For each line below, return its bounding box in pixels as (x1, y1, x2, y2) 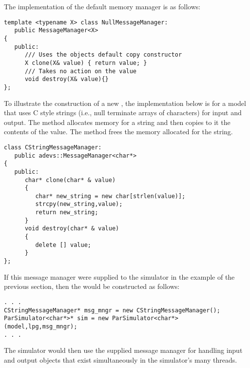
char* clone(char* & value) (24, 176, 116, 184)
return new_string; (35, 209, 98, 216)
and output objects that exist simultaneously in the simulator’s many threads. (4, 354, 237, 365)
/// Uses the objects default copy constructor (24, 51, 182, 59)
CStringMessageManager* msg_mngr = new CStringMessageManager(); (4, 307, 220, 314)
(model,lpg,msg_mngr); (4, 323, 77, 330)
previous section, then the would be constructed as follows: (4, 281, 180, 291)
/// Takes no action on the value (24, 67, 137, 75)
